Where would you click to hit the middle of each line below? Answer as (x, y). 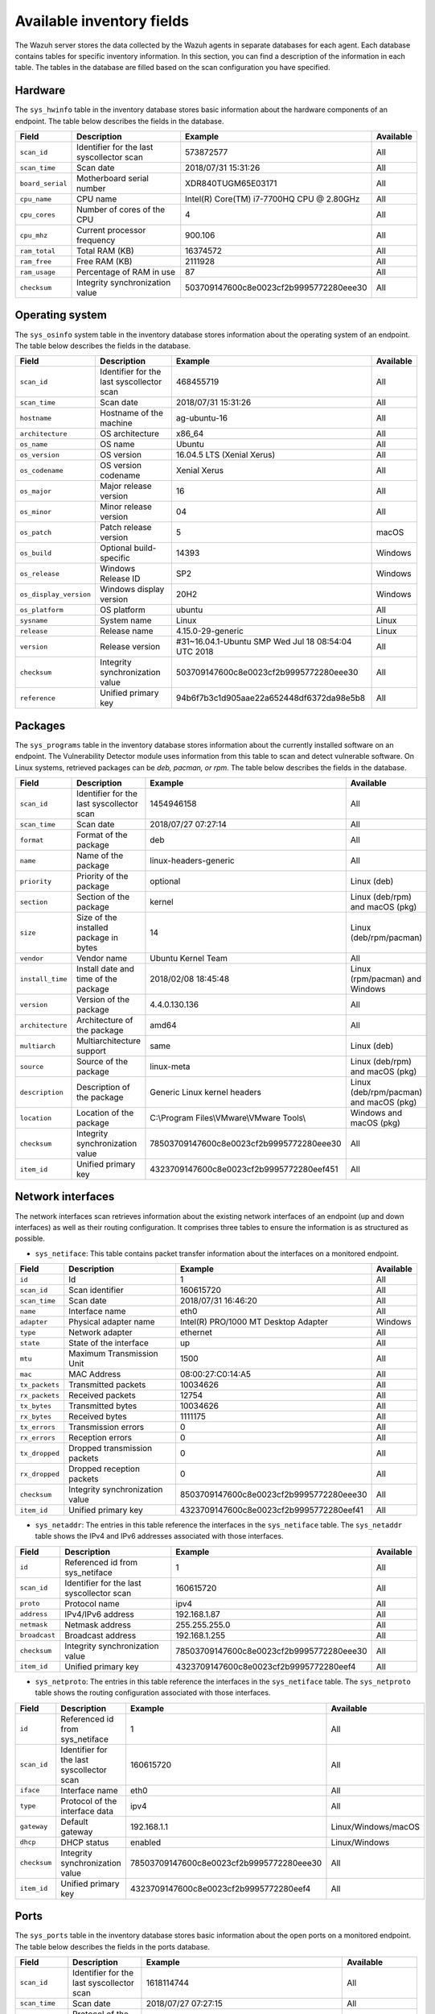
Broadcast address (101, 1635)
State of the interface (109, 1343)
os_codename (41, 470)
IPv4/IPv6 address (99, 1614)
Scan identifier (96, 1291)
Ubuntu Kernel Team (189, 958)
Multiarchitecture (109, 1041)
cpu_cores (38, 215)
